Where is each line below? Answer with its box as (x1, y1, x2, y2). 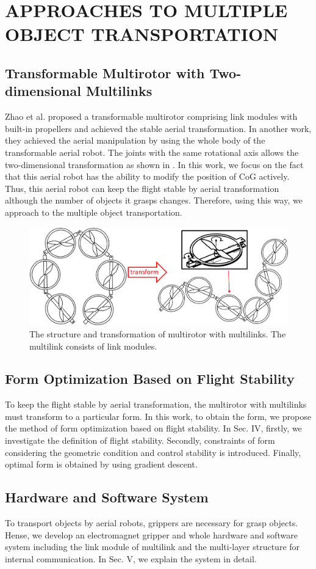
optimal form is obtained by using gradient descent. (5, 458, 198, 471)
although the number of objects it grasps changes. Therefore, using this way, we (5, 194, 303, 207)
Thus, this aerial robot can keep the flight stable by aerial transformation (5, 182, 279, 194)
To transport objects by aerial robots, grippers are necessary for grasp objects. (5, 516, 298, 529)
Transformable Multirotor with (5, 63, 205, 82)
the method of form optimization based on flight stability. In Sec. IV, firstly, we (5, 422, 302, 435)
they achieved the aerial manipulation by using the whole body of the (5, 134, 265, 147)
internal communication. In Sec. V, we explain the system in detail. (5, 552, 257, 565)
